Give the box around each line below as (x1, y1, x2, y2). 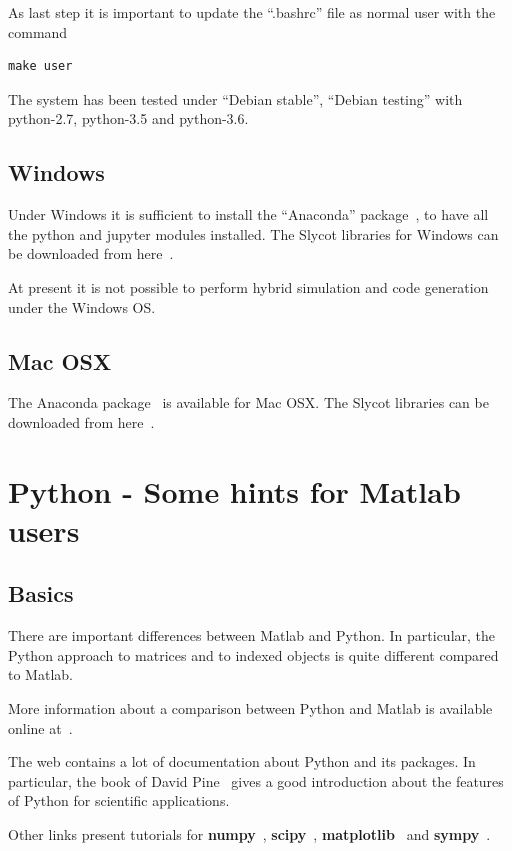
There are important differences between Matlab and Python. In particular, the (8, 625, 496, 646)
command (8, 21, 68, 42)
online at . (8, 717, 73, 738)
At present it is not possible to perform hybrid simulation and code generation (8, 276, 489, 297)
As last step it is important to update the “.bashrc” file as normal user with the (8, 2, 496, 22)
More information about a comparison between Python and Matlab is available (8, 698, 493, 719)
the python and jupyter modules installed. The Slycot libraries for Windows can (8, 223, 499, 244)
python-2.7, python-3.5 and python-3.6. (8, 108, 249, 129)
